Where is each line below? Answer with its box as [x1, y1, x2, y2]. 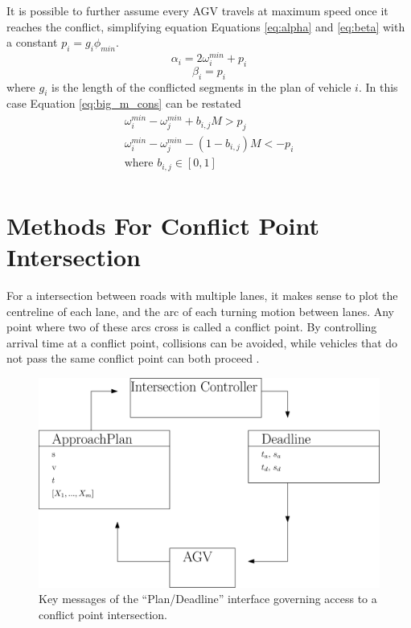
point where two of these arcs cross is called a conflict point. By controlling [6, 318, 377, 335]
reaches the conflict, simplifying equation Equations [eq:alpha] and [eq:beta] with [6, 18, 405, 35]
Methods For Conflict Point [6, 208, 320, 241]
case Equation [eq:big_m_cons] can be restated [6, 95, 241, 112]
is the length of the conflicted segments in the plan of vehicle [51, 78, 351, 95]
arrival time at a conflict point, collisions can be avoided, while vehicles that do [6, 334, 398, 351]
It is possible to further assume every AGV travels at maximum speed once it [6, 2, 388, 18]
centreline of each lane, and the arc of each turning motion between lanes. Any [6, 302, 395, 319]
